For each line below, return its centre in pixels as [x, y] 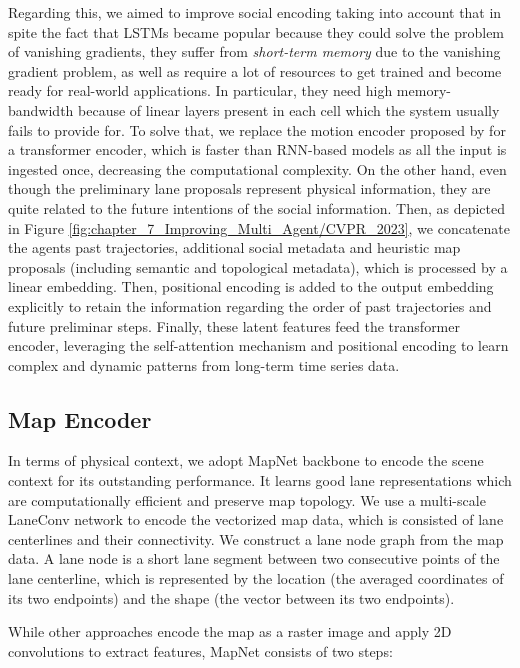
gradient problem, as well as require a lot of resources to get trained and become [255, 70]
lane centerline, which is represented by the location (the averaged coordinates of [256, 578]
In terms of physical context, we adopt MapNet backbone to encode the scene [246, 460]
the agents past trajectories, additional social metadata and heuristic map [234, 247]
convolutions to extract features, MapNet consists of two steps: [200, 650]
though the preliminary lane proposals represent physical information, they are [249, 188]
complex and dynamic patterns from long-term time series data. [204, 364]
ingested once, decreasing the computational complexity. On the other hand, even [257, 168]
